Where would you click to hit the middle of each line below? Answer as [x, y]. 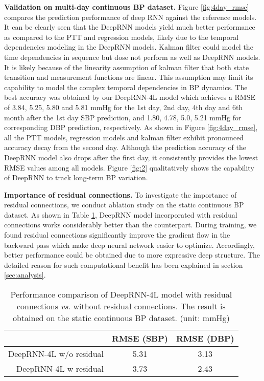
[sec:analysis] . [25, 275]
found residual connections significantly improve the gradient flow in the [117, 235]
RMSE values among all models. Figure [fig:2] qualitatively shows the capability [129, 167]
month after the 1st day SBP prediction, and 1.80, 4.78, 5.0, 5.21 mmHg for [123, 117]
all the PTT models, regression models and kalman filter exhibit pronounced [124, 137]
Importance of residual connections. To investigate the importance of [121, 194]
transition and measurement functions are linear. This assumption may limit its [129, 77]
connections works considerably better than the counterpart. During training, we [130, 225]
